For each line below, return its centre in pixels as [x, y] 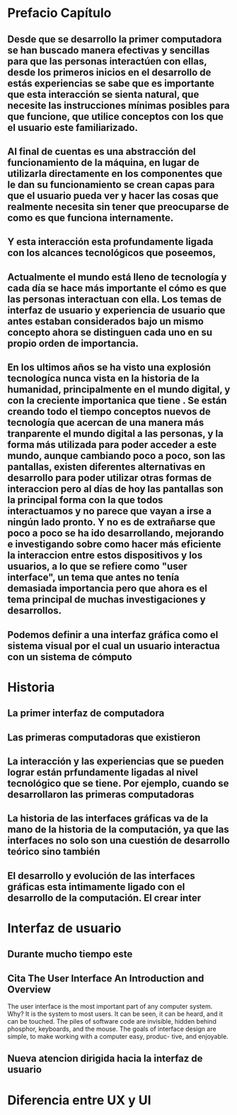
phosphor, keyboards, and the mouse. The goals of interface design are [112, 1029]
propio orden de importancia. [73, 343]
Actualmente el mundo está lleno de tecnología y [117, 277]
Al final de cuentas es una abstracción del [102, 151]
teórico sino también [54, 851]
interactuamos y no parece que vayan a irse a [110, 511]
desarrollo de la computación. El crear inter [104, 897]
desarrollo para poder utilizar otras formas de [110, 478]
